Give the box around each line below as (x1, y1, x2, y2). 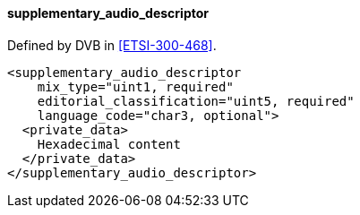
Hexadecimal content (37, 136, 181, 151)
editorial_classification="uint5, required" (37, 93, 355, 108)
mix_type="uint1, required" (37, 79, 234, 94)
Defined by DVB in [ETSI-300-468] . (7, 37, 217, 53)
